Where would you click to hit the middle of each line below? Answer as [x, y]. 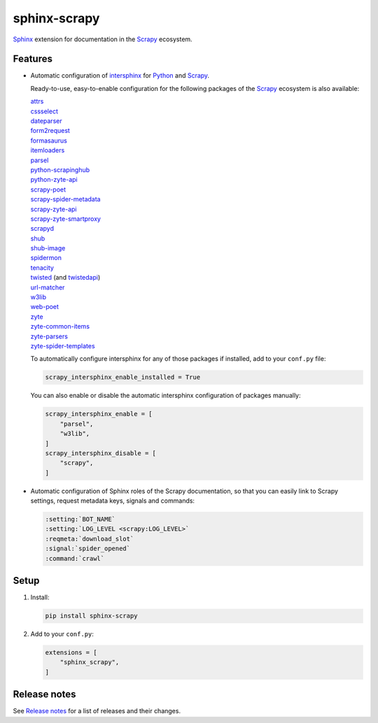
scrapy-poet [48, 189]
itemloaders [48, 150]
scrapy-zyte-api [54, 209]
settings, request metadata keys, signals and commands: [113, 501]
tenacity [42, 267]
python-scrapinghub [60, 170]
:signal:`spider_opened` [88, 549]
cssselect [44, 111]
